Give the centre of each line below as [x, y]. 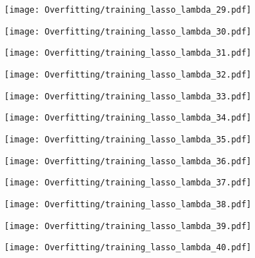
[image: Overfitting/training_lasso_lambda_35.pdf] [128, 139]
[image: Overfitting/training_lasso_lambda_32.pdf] [128, 74]
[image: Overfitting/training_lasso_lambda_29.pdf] [128, 10]
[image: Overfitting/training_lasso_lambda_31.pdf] [128, 53]
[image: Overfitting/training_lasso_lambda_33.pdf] [128, 96]
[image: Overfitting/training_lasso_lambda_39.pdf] [128, 226]
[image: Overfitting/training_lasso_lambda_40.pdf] [128, 248]
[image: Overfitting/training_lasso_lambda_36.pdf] [128, 161]
